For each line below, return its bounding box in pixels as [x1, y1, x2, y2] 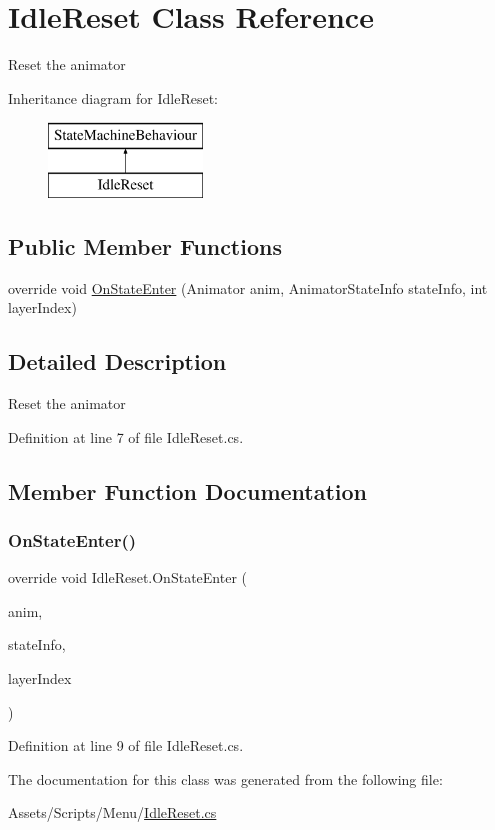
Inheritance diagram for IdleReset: [8, 87, 218, 108]
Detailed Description [8, 346, 227, 377]
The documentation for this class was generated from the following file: [8, 768, 443, 789]
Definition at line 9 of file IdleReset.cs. [8, 735, 244, 756]
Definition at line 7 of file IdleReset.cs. [8, 426, 244, 447]
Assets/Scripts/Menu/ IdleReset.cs [8, 802, 217, 823]
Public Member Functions [8, 230, 282, 261]
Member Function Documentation [8, 475, 368, 506]
